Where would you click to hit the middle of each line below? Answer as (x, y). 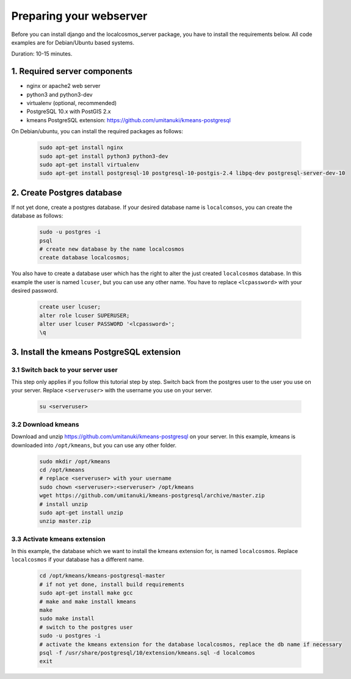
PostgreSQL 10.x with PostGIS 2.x (69, 112)
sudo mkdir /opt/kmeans (75, 461)
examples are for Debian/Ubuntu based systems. (73, 42)
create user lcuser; (70, 307)
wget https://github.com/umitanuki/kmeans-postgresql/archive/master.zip (152, 496)
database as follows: (37, 216)
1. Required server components (72, 71)
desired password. (34, 291)
